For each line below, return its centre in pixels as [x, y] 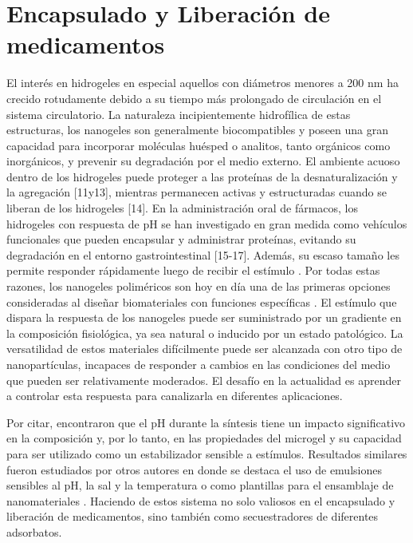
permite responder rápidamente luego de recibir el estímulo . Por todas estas [193, 270]
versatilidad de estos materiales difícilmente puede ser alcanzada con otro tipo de [205, 349]
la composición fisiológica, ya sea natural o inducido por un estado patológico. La [205, 333]
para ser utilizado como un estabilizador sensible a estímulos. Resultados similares [207, 453]
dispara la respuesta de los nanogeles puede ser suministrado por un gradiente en [204, 317]
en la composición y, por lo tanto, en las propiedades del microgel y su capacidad [204, 438]
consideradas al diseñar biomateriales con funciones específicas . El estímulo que [202, 301]
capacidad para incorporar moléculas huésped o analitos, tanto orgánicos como [199, 145]
